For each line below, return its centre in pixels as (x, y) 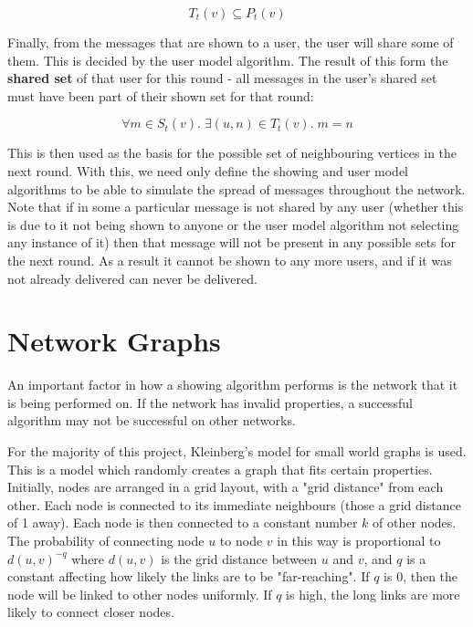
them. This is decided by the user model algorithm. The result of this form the (228, 60)
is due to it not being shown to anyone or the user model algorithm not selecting (233, 224)
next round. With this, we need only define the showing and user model (208, 170)
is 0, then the (421, 576)
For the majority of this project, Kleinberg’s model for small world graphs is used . (237, 451)
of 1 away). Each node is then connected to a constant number (183, 522)
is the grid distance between (239, 558)
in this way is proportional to (359, 540)
